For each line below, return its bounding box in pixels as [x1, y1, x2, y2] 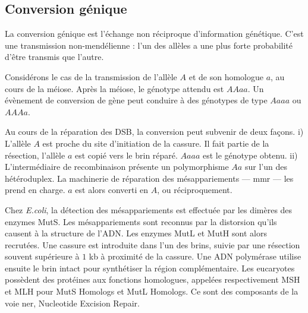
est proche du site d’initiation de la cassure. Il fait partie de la [42, 137, 269, 149]
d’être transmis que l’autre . [5, 50, 104, 63]
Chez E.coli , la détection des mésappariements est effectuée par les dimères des [5, 203, 293, 216]
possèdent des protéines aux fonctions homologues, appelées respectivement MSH [5, 273, 300, 286]
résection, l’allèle [5, 148, 65, 161]
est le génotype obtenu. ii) [202, 148, 298, 161]
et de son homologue [188, 70, 263, 83]
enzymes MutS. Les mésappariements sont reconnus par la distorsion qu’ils [5, 215, 277, 227]
